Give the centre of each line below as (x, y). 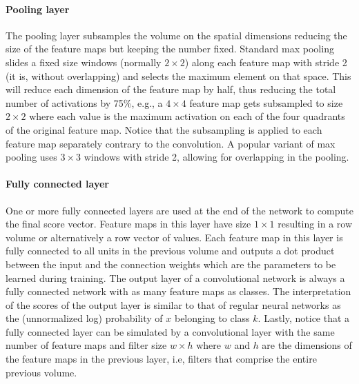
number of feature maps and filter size (86, 345)
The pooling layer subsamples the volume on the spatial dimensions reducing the (176, 35)
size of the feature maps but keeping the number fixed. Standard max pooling (170, 49)
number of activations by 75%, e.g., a (84, 102)
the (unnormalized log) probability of (84, 318)
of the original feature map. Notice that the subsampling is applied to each (164, 129)
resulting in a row (315, 224)
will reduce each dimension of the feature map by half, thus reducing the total (171, 89)
